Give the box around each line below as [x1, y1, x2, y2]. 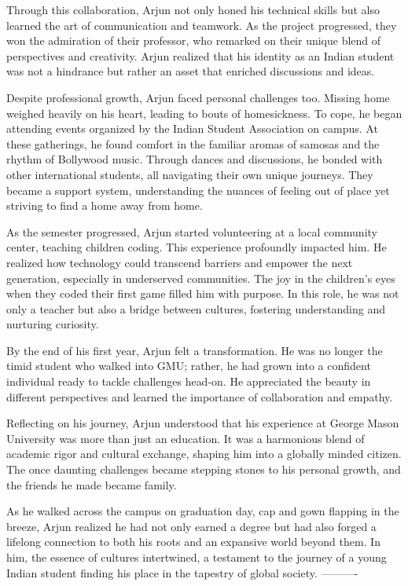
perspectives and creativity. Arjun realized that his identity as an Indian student [6, 47, 395, 64]
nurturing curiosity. [6, 316, 99, 332]
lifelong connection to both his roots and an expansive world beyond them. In [6, 533, 380, 550]
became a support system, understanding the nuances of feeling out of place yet [6, 181, 390, 198]
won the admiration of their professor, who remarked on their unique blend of [6, 32, 381, 49]
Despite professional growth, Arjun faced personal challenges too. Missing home [6, 89, 390, 105]
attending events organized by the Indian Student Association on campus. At [6, 120, 378, 137]
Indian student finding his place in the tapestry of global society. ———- [6, 564, 358, 581]
